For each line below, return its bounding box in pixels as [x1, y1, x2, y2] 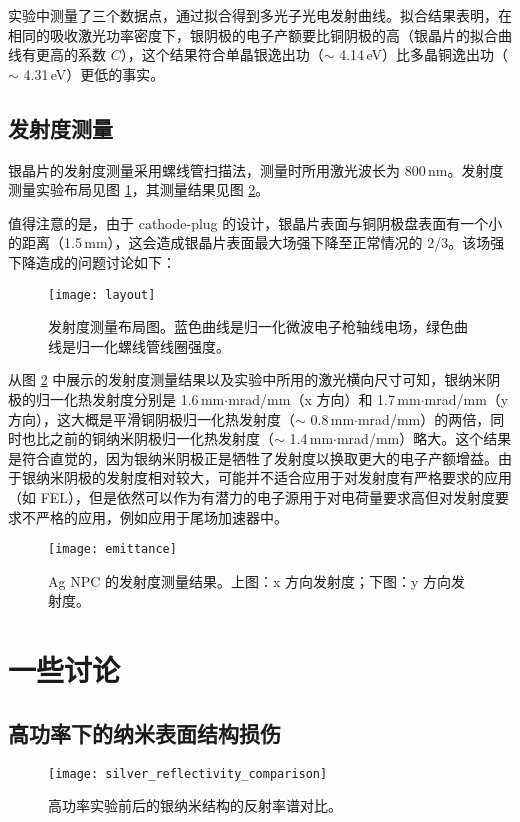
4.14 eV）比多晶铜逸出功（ [339, 44, 508, 65]
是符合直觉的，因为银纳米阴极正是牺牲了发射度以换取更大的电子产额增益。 [8, 447, 498, 468]
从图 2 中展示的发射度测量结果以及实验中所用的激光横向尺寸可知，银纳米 [8, 369, 487, 390]
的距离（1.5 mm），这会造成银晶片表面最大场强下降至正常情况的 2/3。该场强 [8, 232, 505, 253]
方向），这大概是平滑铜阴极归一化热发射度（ [8, 408, 295, 429]
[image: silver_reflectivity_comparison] [48, 766, 328, 781]
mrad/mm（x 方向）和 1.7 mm [228, 388, 421, 409]
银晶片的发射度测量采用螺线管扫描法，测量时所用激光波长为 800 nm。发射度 [8, 159, 504, 180]
